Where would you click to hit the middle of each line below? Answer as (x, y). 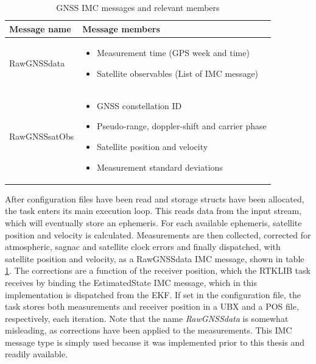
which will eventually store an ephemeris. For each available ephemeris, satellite (153, 222)
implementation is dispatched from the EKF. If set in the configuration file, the (153, 294)
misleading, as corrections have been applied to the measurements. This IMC (149, 330)
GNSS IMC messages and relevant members (138, 7)
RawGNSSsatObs (42, 136)
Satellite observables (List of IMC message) (178, 73)
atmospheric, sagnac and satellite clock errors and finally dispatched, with (143, 247)
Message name (40, 28)
